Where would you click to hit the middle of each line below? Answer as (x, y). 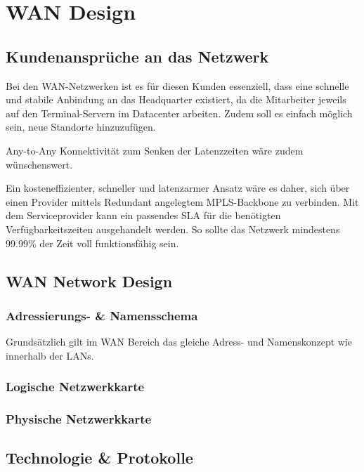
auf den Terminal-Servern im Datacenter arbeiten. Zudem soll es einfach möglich (179, 113)
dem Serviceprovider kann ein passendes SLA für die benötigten (143, 215)
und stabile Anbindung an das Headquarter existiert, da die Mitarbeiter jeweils (176, 99)
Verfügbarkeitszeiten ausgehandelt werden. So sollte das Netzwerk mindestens (173, 229)
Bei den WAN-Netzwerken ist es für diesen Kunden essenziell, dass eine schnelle (177, 85)
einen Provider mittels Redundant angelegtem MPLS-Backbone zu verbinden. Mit (182, 201)
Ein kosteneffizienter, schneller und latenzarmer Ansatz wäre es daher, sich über (178, 188)
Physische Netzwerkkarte (79, 419)
